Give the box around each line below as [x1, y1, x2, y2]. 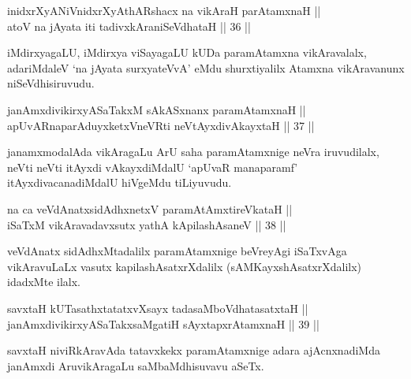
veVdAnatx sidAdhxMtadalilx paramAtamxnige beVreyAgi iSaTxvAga [7, 243, 347, 259]
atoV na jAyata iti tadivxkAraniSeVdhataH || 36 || [7, 17, 251, 34]
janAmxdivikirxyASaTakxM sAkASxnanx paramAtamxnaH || [7, 101, 306, 117]
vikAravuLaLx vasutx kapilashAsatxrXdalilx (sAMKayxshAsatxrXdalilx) [7, 258, 362, 274]
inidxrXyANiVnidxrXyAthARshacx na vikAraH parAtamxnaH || [7, 2, 321, 18]
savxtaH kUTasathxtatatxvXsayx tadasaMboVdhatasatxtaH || [7, 299, 308, 316]
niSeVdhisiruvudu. [7, 75, 95, 91]
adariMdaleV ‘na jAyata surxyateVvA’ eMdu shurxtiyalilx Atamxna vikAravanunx [7, 59, 405, 76]
